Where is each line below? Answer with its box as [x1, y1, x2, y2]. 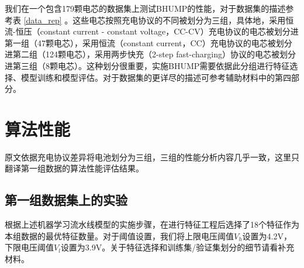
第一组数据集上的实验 [5, 191, 127, 209]
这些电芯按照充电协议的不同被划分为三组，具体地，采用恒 [72, 13, 294, 26]
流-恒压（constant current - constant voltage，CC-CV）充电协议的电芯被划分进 [5, 25, 299, 37]
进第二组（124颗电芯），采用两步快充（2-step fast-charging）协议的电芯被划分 [5, 48, 296, 60]
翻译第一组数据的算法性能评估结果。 [5, 162, 144, 174]
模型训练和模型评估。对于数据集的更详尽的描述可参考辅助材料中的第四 [20, 71, 291, 83]
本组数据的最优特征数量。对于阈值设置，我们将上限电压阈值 [5, 229, 234, 242]
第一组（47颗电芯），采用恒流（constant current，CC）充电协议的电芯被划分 [5, 36, 292, 49]
